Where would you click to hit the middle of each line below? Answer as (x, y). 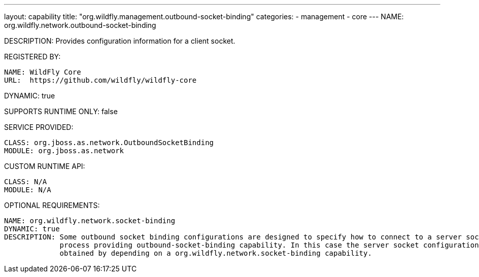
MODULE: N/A (28, 190)
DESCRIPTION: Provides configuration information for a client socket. (120, 41)
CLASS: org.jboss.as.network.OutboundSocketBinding (109, 143)
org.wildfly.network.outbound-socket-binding (80, 25)
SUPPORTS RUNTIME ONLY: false (61, 111)
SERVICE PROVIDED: (39, 127)
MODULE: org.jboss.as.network (64, 151)
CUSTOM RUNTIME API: (45, 166)
